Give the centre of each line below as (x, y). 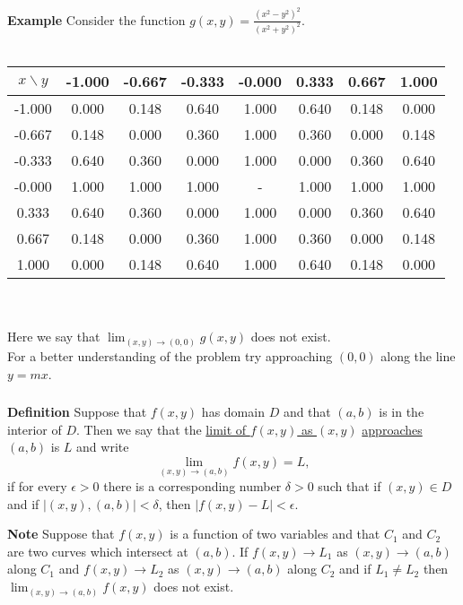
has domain (233, 412)
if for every (37, 486)
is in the (402, 412)
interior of (35, 429)
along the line (418, 355)
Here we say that (54, 337)
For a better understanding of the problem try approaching (170, 355)
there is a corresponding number (192, 486)
